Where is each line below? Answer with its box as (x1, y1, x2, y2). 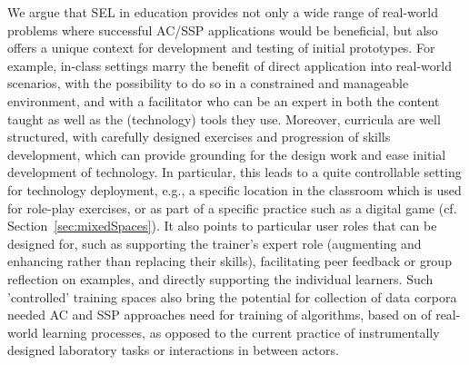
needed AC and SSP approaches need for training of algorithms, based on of (7, 305, 432, 324)
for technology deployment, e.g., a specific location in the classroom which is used (7, 180, 462, 199)
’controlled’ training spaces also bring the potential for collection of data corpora (7, 287, 457, 306)
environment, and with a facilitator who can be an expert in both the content (7, 91, 440, 110)
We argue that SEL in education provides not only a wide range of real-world (7, 3, 438, 21)
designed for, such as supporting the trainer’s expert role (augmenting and (7, 233, 422, 252)
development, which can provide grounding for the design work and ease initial (7, 144, 446, 163)
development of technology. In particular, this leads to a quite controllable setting (7, 163, 462, 182)
